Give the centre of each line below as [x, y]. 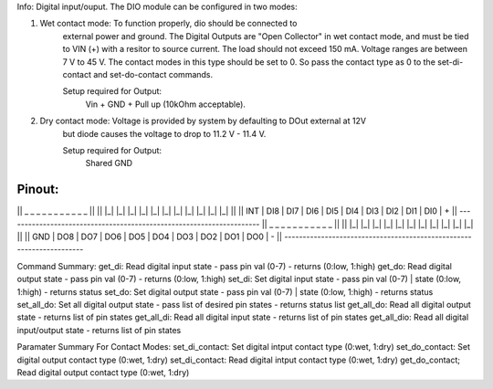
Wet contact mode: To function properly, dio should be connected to [168, 24]
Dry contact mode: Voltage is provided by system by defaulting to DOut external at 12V [203, 121]
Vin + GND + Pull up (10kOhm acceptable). [166, 104]
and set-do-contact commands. [153, 74]
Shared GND [109, 163]
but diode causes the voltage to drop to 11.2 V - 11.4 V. [164, 133]
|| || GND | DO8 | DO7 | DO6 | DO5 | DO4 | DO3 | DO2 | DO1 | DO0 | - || [150, 237]
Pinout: [38, 189]
